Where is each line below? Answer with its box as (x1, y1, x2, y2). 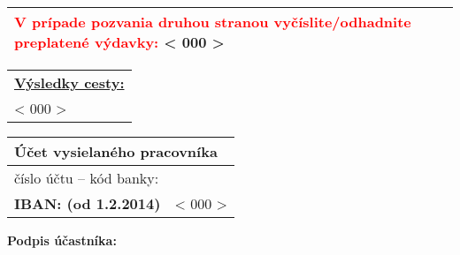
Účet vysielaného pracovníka (14, 141, 218, 161)
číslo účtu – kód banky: (14, 168, 159, 188)
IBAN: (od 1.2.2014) (14, 193, 161, 214)
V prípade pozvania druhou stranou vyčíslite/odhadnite (14, 11, 411, 32)
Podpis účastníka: (7, 231, 117, 249)
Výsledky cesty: (14, 72, 125, 93)
